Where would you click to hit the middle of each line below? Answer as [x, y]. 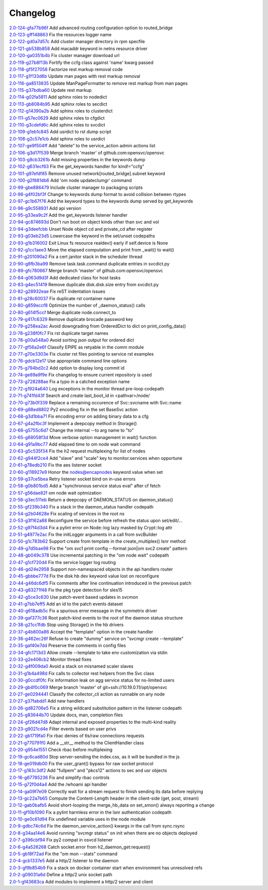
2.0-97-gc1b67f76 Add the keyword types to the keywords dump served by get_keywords [101, 201]
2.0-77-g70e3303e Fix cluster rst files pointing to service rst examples [81, 354]
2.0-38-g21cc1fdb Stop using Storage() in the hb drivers [67, 625]
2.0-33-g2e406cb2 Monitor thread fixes [50, 659]
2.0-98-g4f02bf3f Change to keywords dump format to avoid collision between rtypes [98, 194]
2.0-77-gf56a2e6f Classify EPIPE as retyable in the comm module [76, 347]
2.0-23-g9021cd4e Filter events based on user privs [63, 729]
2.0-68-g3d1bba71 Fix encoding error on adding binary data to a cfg [79, 416]
